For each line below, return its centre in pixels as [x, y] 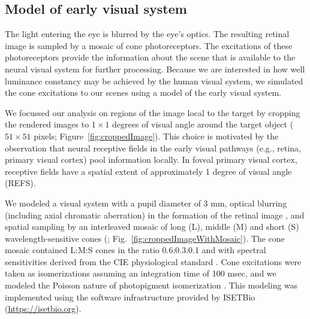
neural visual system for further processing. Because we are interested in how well [155, 69]
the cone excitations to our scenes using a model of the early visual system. [143, 92]
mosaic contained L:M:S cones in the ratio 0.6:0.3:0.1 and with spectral [136, 250]
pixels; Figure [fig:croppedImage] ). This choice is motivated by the [156, 136]
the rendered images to [47, 124]
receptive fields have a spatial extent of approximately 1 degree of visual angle [148, 171]
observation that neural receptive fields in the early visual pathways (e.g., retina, [153, 148]
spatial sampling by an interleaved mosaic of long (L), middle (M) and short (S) [152, 227]
